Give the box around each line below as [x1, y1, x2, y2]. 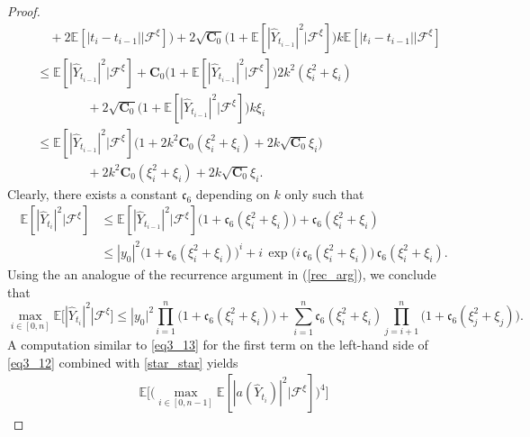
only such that [284, 184, 364, 203]
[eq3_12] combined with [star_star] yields [7, 352, 238, 371]
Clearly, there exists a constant [7, 184, 178, 203]
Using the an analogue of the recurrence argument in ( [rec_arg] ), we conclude [7, 264, 436, 283]
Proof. [7, 2, 40, 20]
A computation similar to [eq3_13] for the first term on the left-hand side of [7, 335, 428, 354]
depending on [195, 184, 270, 203]
